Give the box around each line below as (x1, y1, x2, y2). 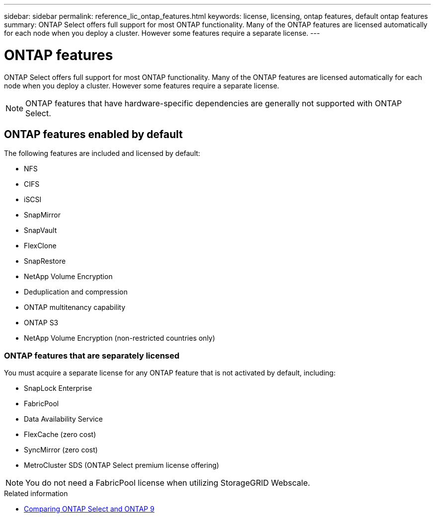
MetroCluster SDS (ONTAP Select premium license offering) (24, 461, 219, 470)
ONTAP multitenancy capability (24, 303, 126, 312)
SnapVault (24, 226, 57, 235)
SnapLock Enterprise (24, 384, 92, 393)
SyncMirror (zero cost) (24, 445, 98, 454)
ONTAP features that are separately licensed (4, 350, 180, 361)
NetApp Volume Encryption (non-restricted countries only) (24, 334, 216, 343)
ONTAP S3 (24, 318, 59, 327)
